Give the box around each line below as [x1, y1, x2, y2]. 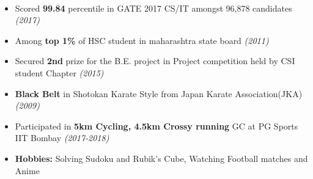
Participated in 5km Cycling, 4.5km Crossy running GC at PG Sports [15, 119, 298, 132]
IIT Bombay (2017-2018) [15, 131, 109, 144]
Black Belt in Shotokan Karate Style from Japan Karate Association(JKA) [15, 87, 303, 100]
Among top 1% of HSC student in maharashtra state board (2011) [15, 34, 269, 46]
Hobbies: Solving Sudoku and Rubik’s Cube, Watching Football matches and [15, 152, 308, 164]
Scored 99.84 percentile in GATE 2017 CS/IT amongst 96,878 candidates [15, 1, 292, 14]
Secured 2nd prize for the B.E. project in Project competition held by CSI [15, 54, 295, 67]
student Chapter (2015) [15, 66, 104, 79]
